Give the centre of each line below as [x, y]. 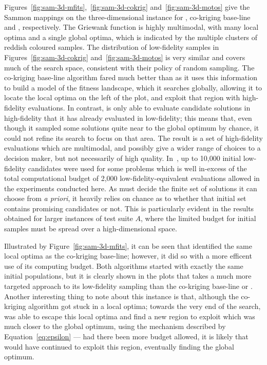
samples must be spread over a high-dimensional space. [91, 229]
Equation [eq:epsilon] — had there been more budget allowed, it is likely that [126, 336]
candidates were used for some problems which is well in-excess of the [137, 168]
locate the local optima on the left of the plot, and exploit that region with [122, 97]
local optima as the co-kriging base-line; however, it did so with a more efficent [128, 256]
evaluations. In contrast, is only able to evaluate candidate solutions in [139, 107]
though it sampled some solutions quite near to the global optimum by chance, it [132, 128]
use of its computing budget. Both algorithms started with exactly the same [124, 266]
